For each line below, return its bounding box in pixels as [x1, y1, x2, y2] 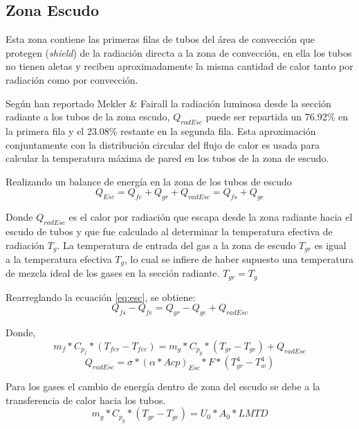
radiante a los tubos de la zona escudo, [6, 109, 170, 124]
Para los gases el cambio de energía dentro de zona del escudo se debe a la [6, 379, 320, 394]
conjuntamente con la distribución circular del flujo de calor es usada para [6, 137, 320, 152]
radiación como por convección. [6, 72, 138, 86]
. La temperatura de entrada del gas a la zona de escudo [57, 237, 296, 252]
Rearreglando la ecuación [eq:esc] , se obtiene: [6, 289, 196, 304]
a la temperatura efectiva [6, 251, 112, 266]
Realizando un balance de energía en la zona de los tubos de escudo [6, 174, 292, 188]
